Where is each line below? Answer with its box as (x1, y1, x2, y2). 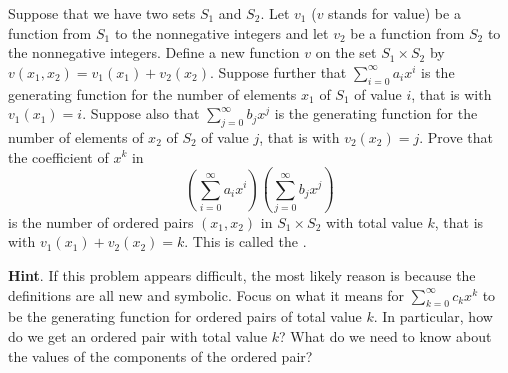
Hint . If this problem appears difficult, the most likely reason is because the (8, 265, 476, 286)
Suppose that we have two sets (8, 3, 196, 23)
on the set (315, 42, 377, 63)
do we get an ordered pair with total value (8, 326, 268, 347)
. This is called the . (184, 231, 307, 252)
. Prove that (419, 126, 493, 147)
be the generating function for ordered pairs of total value (8, 306, 362, 327)
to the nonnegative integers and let (114, 22, 329, 43)
